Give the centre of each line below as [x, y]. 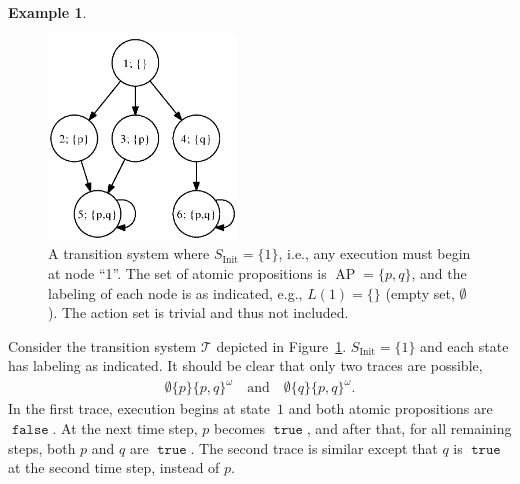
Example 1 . [47, 12]
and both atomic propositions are [390, 408]
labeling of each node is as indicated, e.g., [175, 292]
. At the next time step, [125, 428]
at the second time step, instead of [114, 467]
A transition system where [129, 253]
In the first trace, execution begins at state [139, 408]
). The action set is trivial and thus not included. [198, 312]
